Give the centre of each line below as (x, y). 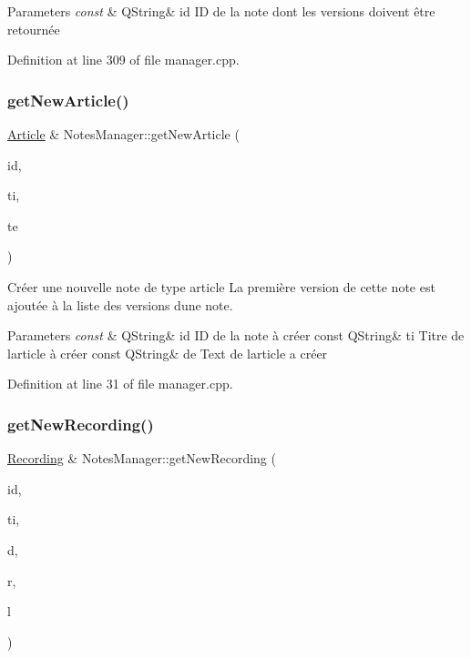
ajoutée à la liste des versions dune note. (120, 304)
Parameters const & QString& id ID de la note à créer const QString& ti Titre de (236, 335)
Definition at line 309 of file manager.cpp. (123, 60)
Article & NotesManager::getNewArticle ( (123, 134)
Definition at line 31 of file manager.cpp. (120, 384)
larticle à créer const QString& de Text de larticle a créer (168, 353)
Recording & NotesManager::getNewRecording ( (142, 458)
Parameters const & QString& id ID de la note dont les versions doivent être (221, 11)
